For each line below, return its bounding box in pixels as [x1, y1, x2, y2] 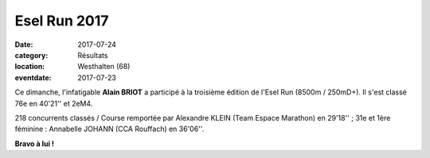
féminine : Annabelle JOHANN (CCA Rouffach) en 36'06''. [14, 124, 205, 134]
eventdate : [14, 72, 52, 83]
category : [14, 50, 49, 60]
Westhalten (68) [77, 62, 131, 71]
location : [14, 62, 45, 71]
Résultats [77, 50, 108, 60]
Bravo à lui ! [14, 139, 55, 148]
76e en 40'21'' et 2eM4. [14, 98, 93, 108]
